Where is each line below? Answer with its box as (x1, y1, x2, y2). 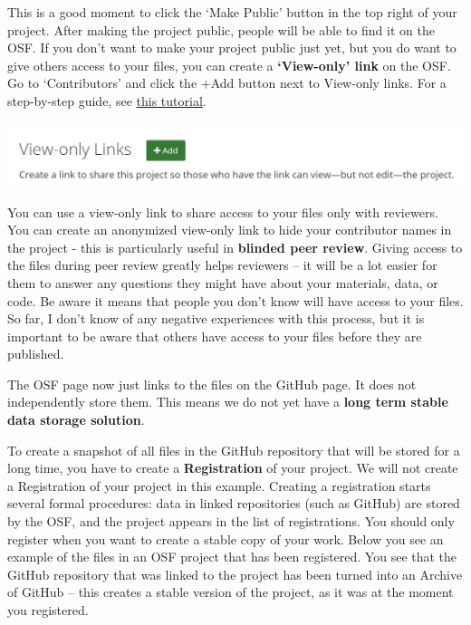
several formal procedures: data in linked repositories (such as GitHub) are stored (7, 494, 460, 513)
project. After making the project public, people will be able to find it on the (7, 20, 435, 39)
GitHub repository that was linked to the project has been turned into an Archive (7, 564, 463, 583)
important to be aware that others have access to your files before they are (7, 326, 422, 345)
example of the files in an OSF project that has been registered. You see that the (7, 547, 457, 566)
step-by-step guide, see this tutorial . (7, 91, 207, 110)
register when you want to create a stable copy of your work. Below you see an (7, 529, 444, 548)
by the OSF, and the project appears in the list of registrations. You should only (7, 512, 455, 531)
